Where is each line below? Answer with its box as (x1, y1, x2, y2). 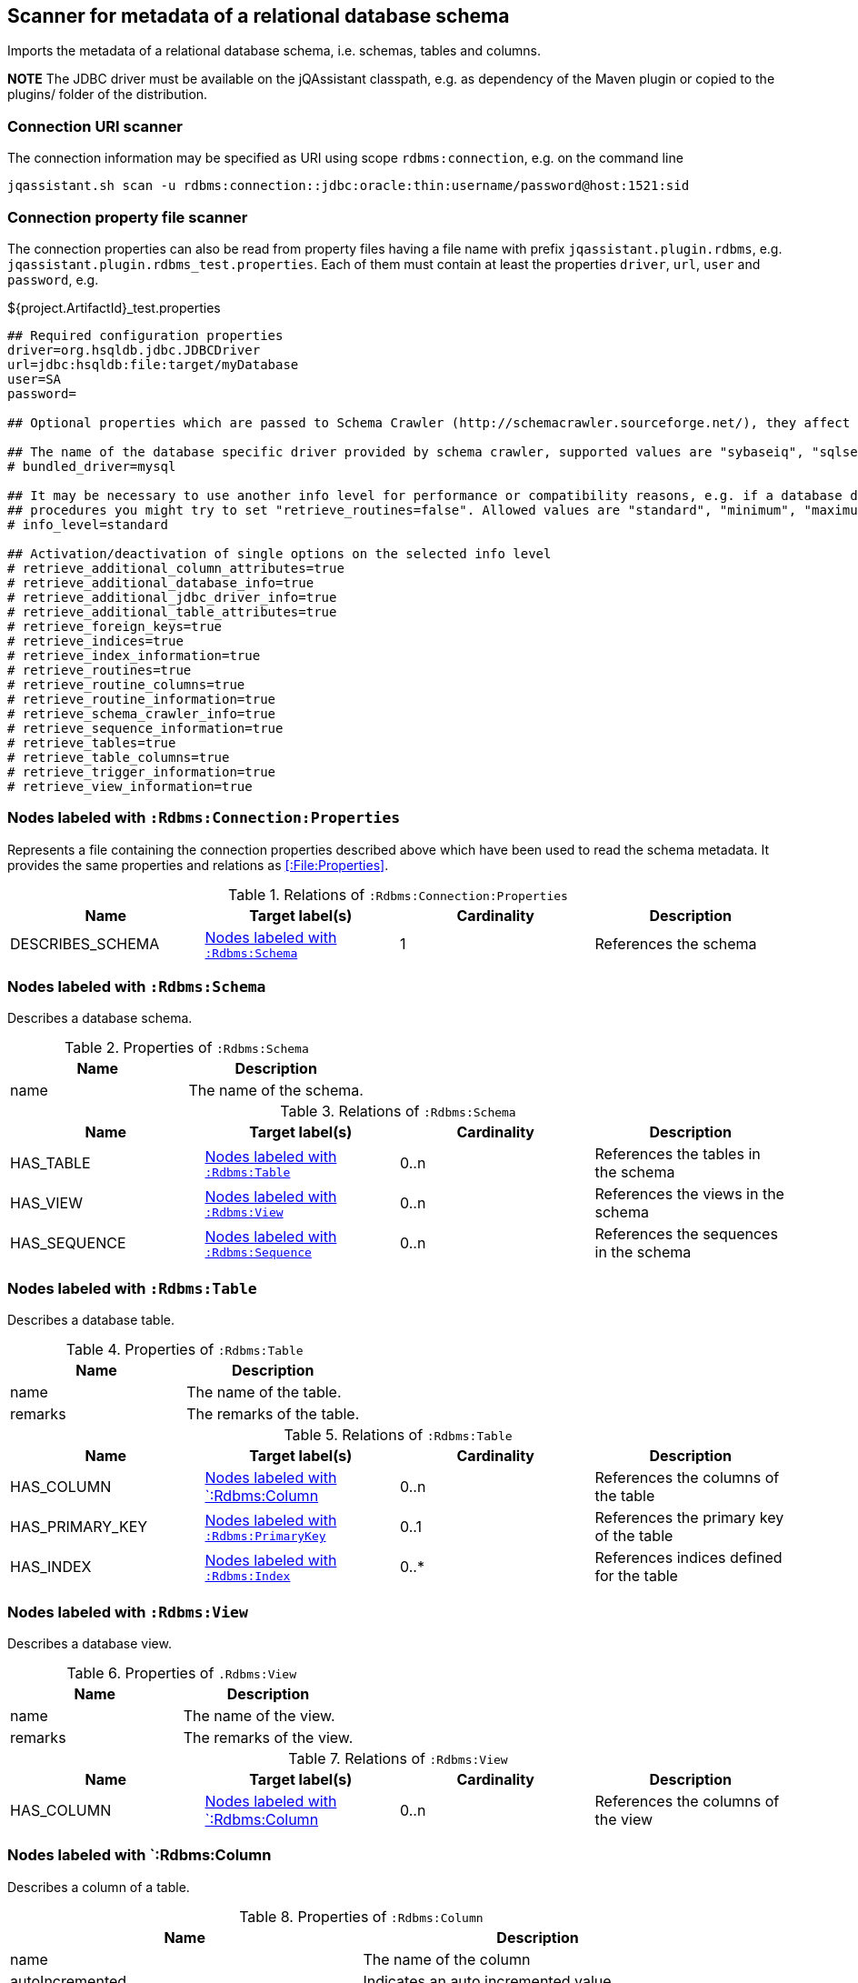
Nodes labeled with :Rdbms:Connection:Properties (7, 808, 401, 827)
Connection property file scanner (7, 207, 248, 226)
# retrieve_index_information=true (7, 647, 261, 663)
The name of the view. (183, 1706, 335, 1725)
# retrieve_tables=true (7, 735, 176, 750)
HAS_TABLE (10, 1154, 91, 1173)
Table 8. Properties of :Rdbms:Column (239, 1907, 484, 1926)
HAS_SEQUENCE (10, 1234, 126, 1253)
